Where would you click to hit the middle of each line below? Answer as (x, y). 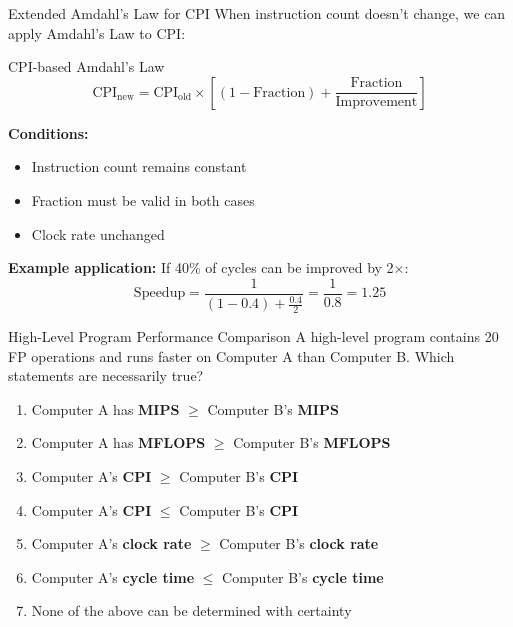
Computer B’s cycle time (303, 576)
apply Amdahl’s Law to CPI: (97, 32)
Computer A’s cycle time (113, 576)
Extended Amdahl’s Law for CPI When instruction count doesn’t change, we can (257, 13)
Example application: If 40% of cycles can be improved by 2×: (208, 267)
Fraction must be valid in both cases (143, 199)
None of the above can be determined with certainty (191, 610)
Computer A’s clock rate (111, 543)
